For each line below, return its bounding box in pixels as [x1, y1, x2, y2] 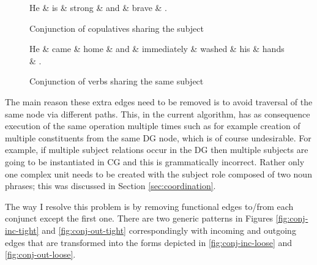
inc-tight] [5, 223, 39, 236]
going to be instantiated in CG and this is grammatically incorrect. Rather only [5, 155, 305, 168]
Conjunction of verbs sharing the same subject [29, 75, 204, 88]
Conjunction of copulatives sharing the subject [29, 21, 204, 34]
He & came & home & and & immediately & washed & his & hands [29, 42, 285, 55]
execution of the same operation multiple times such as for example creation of [5, 119, 300, 132]
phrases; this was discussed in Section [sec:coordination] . [5, 179, 216, 192]
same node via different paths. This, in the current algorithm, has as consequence [5, 107, 310, 120]
